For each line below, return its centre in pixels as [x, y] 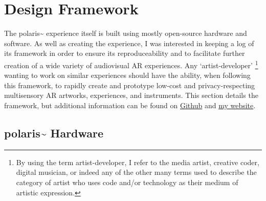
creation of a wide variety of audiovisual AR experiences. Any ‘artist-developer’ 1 [131, 64]
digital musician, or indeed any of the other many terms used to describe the [136, 172]
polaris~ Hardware [54, 133]
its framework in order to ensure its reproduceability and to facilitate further [125, 53]
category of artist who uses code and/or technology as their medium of [127, 182]
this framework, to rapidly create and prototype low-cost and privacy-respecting [130, 85]
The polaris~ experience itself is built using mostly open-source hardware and [126, 33]
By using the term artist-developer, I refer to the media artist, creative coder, [138, 162]
